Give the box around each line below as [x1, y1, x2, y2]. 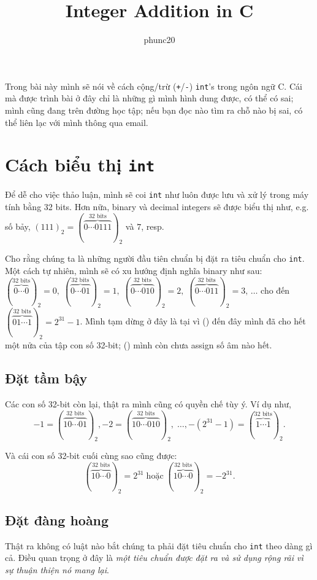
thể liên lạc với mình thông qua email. [5, 116, 148, 128]
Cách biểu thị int [5, 152, 155, 177]
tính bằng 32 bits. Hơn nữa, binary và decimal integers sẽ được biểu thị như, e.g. [5, 200, 309, 213]
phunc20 [143, 33, 175, 46]
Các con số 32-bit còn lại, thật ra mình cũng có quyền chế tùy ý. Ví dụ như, [5, 397, 291, 410]
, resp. [141, 220, 164, 233]
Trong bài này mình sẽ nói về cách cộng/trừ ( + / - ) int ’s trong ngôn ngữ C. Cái [5, 79, 302, 92]
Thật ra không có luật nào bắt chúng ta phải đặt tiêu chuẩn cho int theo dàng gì [5, 539, 313, 552]
